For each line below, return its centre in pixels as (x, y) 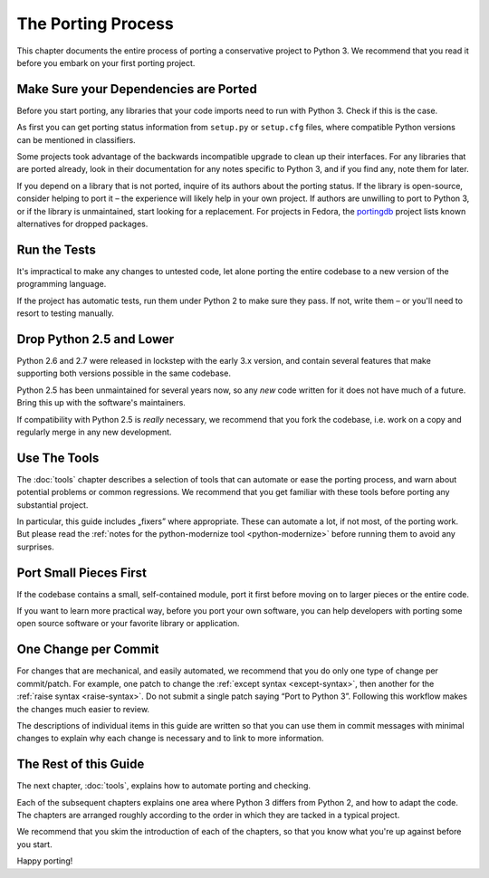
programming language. (62, 284)
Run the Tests (57, 249)
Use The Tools (58, 458)
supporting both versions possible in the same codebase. (124, 373)
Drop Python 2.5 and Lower (96, 339)
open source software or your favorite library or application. (128, 624)
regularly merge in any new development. (94, 432)
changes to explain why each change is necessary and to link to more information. (171, 739)
